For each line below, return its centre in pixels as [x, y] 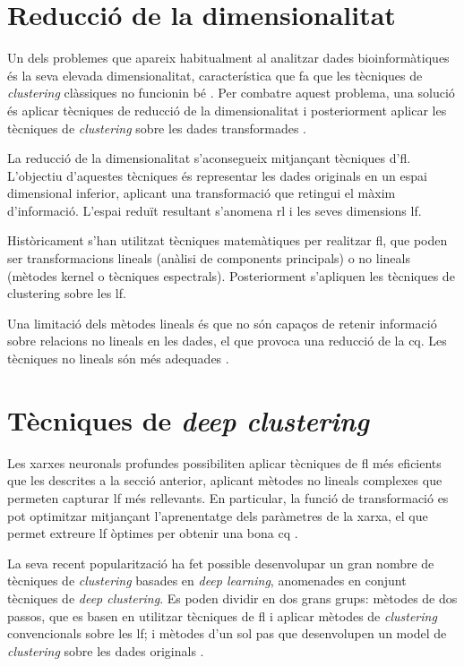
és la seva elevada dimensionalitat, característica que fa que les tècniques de [215, 75]
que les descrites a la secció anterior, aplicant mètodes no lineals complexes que [225, 480]
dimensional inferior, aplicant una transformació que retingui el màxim [202, 193]
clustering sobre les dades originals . [106, 650]
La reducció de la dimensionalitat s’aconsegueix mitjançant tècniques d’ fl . [209, 158]
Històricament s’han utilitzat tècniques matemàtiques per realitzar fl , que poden [228, 240]
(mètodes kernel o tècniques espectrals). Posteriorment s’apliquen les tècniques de [231, 275]
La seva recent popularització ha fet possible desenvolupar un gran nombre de [221, 563]
